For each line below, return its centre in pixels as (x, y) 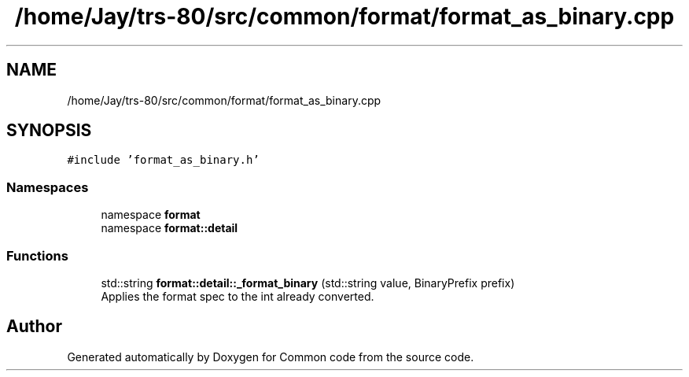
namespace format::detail (169, 228)
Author (34, 327)
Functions (37, 255)
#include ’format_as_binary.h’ (163, 160)
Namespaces (48, 187)
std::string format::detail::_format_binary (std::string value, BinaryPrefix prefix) (308, 283)
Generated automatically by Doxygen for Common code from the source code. (271, 357)
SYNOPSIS (49, 131)
